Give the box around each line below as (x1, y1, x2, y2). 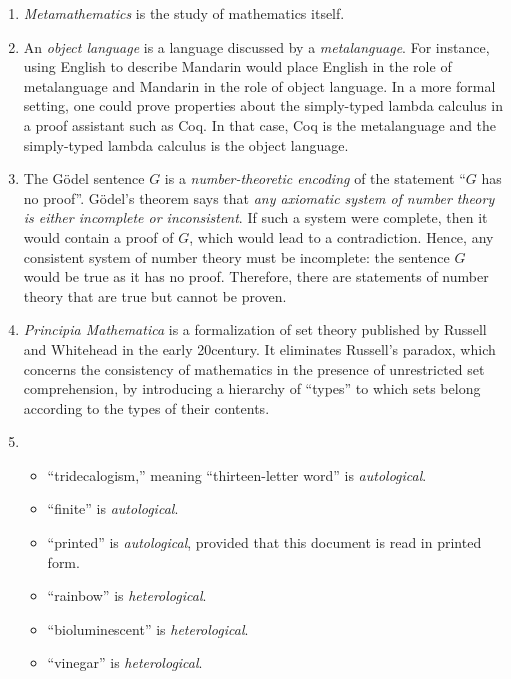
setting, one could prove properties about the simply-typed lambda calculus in (23, 95, 503, 116)
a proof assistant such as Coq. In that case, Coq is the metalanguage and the (23, 114, 497, 135)
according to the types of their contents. (23, 397, 270, 418)
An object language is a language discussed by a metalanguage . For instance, (23, 36, 490, 57)
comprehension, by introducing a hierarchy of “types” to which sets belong (23, 378, 481, 399)
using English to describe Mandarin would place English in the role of (23, 56, 452, 77)
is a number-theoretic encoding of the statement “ (164, 168, 466, 189)
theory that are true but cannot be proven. (23, 285, 287, 306)
